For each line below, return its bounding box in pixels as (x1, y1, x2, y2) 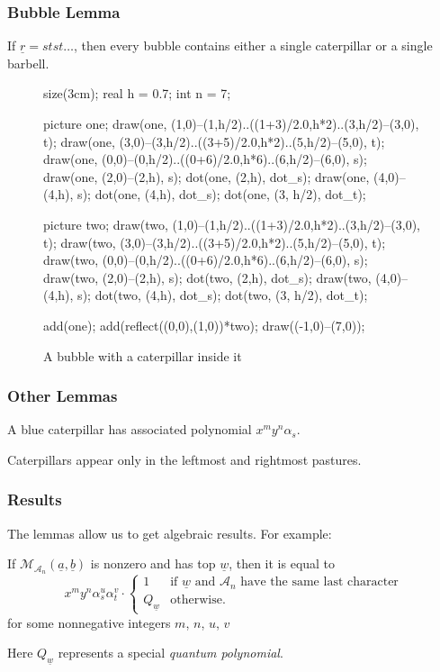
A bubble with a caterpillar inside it (43, 346, 242, 365)
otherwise (170, 593, 222, 606)
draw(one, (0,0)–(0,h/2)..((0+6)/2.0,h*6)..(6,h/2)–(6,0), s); (43, 150, 367, 168)
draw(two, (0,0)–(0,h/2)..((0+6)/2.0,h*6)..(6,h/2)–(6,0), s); (43, 250, 368, 269)
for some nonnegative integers (7, 613, 171, 631)
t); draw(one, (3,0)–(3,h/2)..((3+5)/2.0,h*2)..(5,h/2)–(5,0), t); (43, 132, 385, 150)
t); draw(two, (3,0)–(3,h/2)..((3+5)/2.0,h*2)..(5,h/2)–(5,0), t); (43, 232, 386, 251)
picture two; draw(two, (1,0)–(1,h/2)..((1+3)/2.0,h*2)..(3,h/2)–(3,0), (43, 214, 420, 233)
